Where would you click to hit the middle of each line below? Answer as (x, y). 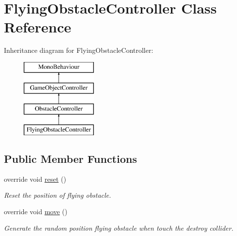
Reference (38, 27)
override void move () (36, 212)
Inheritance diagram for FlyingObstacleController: (79, 50)
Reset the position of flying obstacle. (58, 195)
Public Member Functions (70, 159)
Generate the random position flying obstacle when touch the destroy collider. (119, 228)
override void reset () (35, 179)
